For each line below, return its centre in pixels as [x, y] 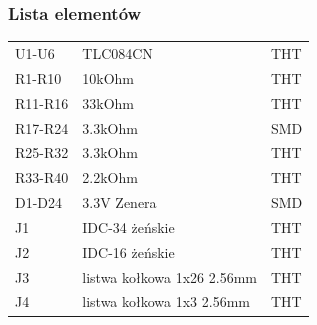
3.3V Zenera [119, 202]
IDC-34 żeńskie [128, 226]
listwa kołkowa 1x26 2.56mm [169, 276]
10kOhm [108, 77]
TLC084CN [117, 52]
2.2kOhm [110, 177]
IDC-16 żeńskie [128, 251]
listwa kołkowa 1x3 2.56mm [166, 301]
